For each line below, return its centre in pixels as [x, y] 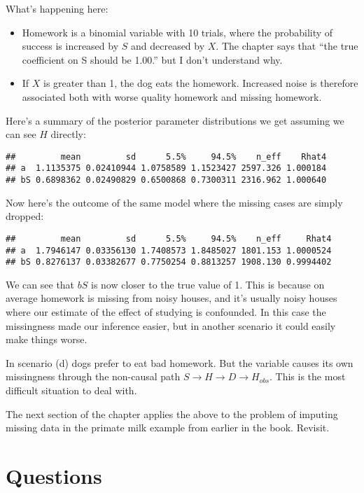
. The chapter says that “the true [287, 46]
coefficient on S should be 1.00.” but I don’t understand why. [152, 59]
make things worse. [47, 339]
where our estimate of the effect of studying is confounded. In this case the [166, 312]
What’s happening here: [57, 8]
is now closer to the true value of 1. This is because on [208, 284]
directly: [68, 134]
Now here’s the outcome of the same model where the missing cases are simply [174, 202]
